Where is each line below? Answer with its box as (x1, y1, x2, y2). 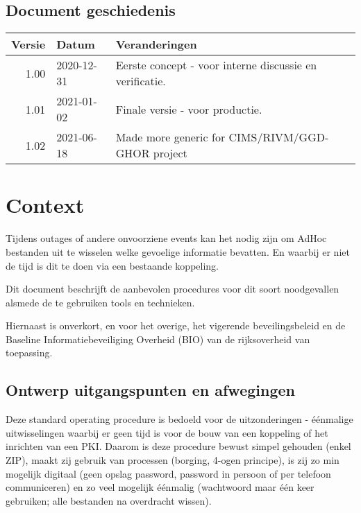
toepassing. (6, 345, 53, 360)
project (153, 145, 187, 162)
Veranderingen (115, 36, 197, 53)
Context (6, 191, 85, 219)
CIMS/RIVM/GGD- (228, 129, 329, 146)
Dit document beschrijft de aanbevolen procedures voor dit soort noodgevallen (6, 281, 339, 296)
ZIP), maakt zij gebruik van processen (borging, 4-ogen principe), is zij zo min (6, 453, 339, 467)
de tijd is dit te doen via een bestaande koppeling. (6, 258, 219, 272)
